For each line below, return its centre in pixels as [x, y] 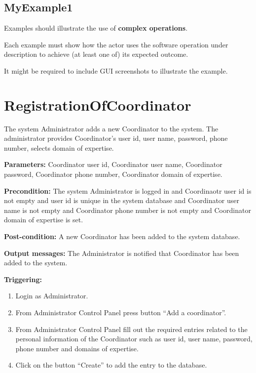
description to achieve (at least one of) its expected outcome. [96, 54]
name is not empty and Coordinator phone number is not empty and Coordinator [128, 210]
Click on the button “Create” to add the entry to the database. [111, 365]
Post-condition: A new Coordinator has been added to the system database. [122, 236]
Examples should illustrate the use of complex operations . [96, 28]
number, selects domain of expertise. [59, 147]
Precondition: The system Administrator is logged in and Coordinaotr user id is [128, 190]
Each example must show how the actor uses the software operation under [116, 44]
